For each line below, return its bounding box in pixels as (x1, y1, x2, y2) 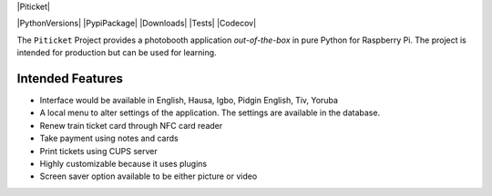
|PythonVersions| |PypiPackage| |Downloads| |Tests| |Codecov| (16, 18, 257, 29)
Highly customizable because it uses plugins (39, 159, 208, 170)
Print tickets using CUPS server (39, 145, 159, 156)
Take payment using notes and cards (39, 132, 179, 144)
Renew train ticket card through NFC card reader (39, 120, 223, 131)
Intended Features (16, 71, 123, 86)
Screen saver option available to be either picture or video (39, 171, 258, 181)
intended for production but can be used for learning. (16, 47, 218, 58)
